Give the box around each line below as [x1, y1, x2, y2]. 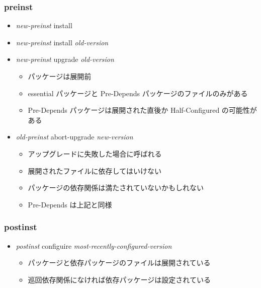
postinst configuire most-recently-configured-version [16, 240, 172, 251]
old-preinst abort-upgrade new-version [16, 131, 133, 142]
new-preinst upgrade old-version [16, 54, 114, 64]
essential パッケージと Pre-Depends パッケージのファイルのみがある [28, 88, 248, 98]
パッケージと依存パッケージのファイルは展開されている [28, 257, 211, 268]
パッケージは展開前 [28, 71, 92, 81]
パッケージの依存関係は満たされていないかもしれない [28, 182, 204, 193]
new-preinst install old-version [16, 37, 109, 47]
